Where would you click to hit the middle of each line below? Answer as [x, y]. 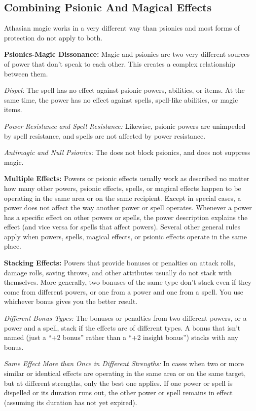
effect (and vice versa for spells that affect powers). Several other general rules [122, 227]
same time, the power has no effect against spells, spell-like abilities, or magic [121, 99]
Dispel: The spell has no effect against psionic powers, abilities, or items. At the [124, 90]
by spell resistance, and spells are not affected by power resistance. [105, 135]
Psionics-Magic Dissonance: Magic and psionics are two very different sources [127, 54]
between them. [26, 73]
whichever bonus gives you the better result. [71, 301]
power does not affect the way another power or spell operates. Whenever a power [128, 207]
